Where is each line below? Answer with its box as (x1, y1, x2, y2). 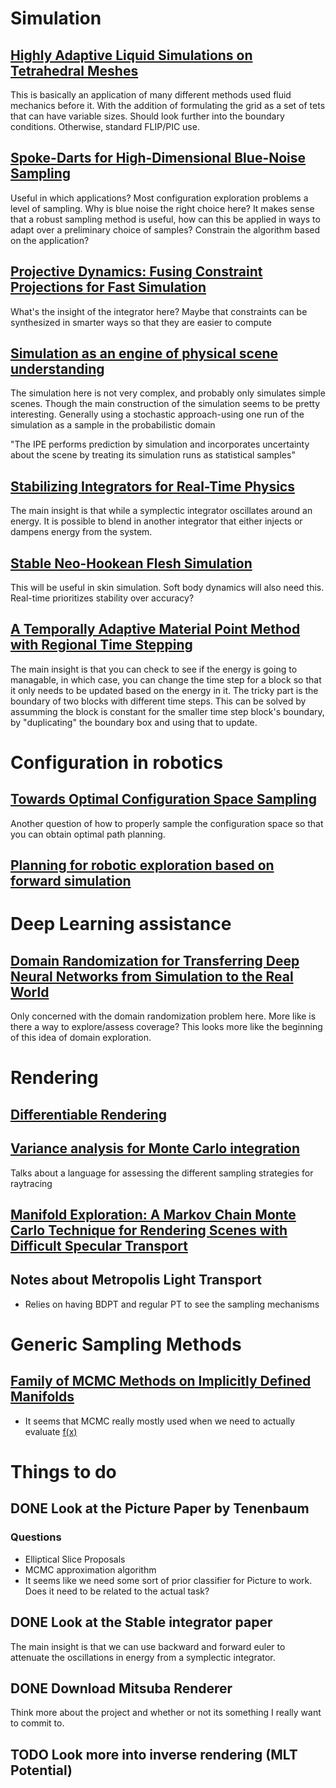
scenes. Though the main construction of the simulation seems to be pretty (10, 398, 321, 410)
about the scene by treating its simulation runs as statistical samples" (10, 449, 296, 461)
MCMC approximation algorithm (24, 1563, 157, 1576)
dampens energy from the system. (10, 526, 153, 538)
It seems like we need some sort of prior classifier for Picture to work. (24, 1574, 313, 1586)
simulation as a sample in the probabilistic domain (10, 419, 216, 431)
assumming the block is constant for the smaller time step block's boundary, (10, 705, 325, 717)
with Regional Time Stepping (10, 637, 193, 654)
